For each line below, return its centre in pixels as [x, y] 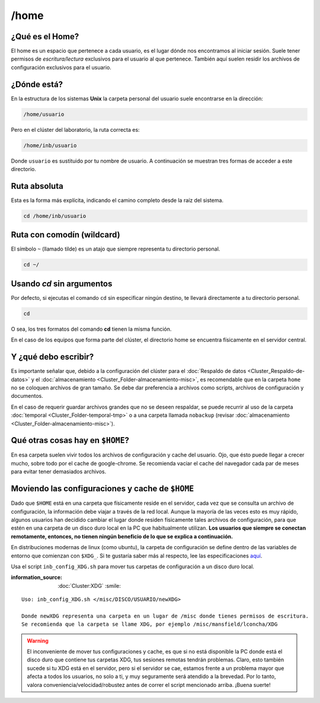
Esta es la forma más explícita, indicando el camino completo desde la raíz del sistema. [117, 200]
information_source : [36, 577]
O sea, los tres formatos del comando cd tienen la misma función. [91, 329]
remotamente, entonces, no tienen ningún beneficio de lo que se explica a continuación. [122, 536]
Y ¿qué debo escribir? [52, 357]
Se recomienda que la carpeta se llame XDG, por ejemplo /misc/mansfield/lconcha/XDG [150, 624]
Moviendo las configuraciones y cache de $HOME [103, 489]
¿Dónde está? [37, 84]
